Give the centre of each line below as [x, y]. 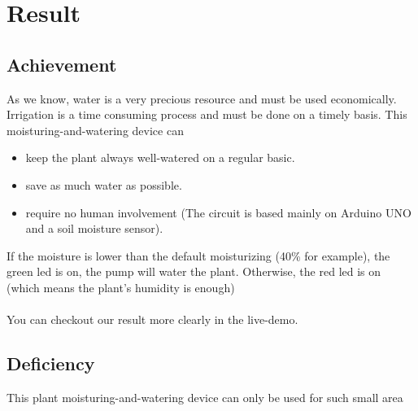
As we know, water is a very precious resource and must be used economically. [202, 98]
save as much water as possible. [104, 184]
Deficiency [51, 363]
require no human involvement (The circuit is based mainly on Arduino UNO [218, 212]
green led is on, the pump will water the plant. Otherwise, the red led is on [194, 271]
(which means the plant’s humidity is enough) [121, 287]
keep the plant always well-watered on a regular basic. [160, 157]
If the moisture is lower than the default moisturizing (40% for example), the [198, 255]
